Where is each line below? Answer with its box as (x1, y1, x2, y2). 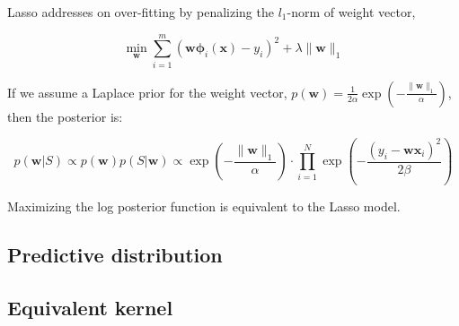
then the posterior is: (7, 107, 123, 125)
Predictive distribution (7, 241, 223, 269)
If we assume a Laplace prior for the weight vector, (7, 82, 287, 101)
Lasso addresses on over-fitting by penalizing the (7, 3, 274, 21)
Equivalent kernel (7, 294, 173, 322)
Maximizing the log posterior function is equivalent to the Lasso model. (7, 197, 401, 216)
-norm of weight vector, (287, 3, 416, 21)
